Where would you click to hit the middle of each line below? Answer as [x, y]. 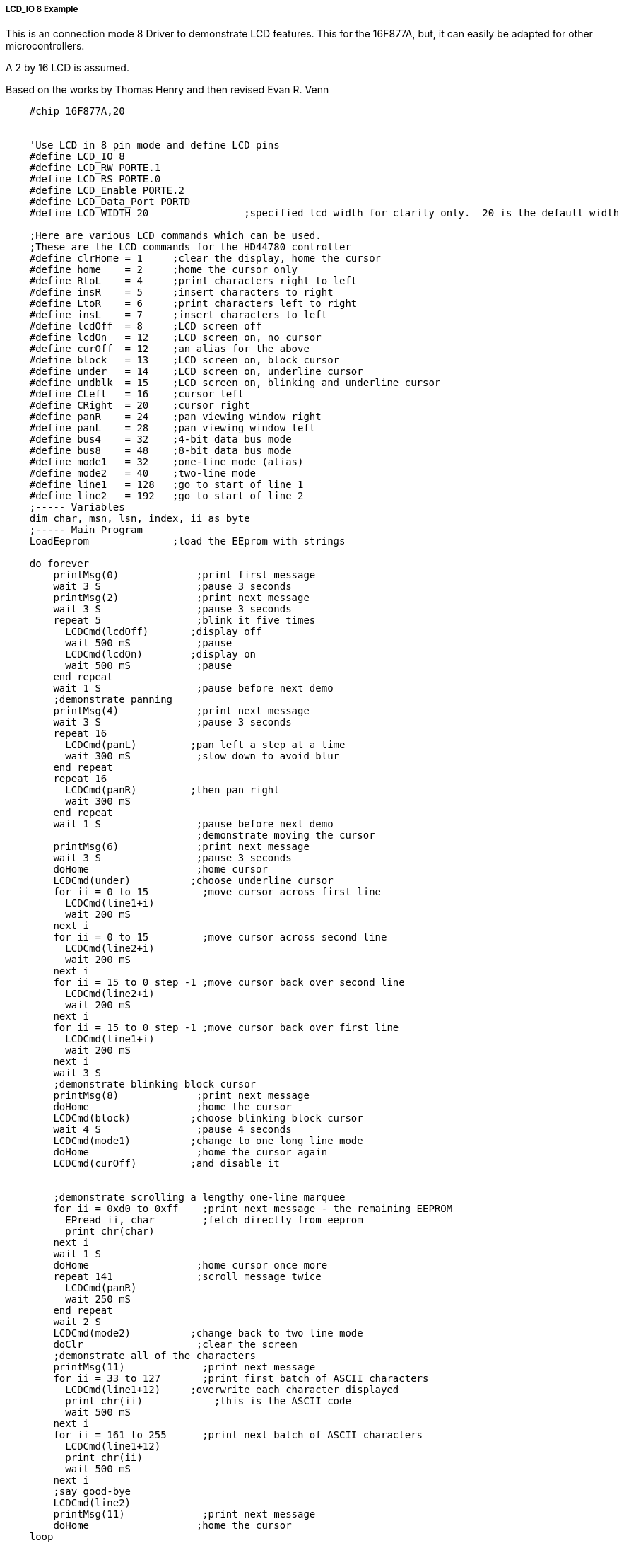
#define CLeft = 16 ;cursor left [137, 394]
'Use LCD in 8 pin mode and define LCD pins [154, 145]
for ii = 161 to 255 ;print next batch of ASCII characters [238, 1435]
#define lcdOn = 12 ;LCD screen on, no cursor [175, 338]
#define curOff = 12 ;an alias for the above [169, 349]
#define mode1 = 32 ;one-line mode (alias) [166, 462]
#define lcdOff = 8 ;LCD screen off [146, 326]
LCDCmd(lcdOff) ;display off [164, 632]
